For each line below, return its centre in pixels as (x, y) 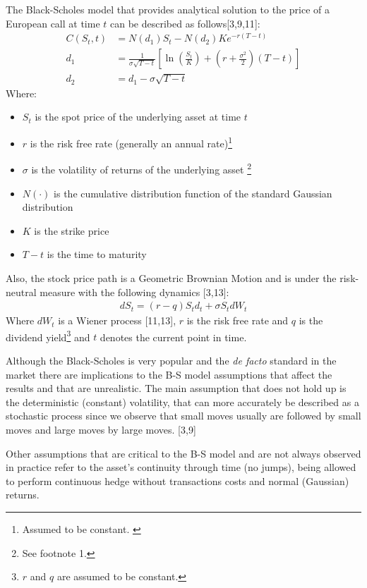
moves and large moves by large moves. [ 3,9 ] (101, 429)
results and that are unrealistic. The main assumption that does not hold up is (176, 388)
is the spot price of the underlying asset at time (138, 117)
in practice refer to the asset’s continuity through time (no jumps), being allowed (181, 467)
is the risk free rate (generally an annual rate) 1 (131, 142)
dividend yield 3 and (48, 336)
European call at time (53, 23)
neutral (21, 292)
